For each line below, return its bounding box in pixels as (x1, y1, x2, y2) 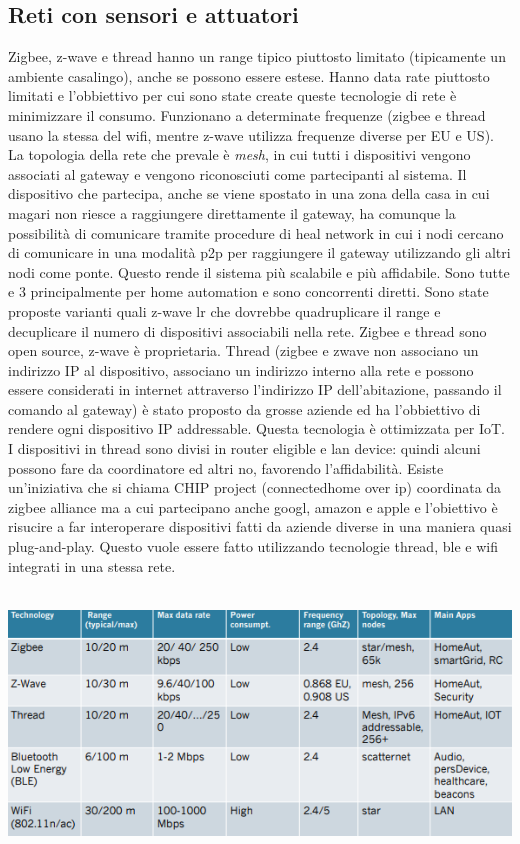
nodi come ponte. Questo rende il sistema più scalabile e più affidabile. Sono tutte (8, 261, 510, 282)
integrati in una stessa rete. (8, 555, 176, 576)
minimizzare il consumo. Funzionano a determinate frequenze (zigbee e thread (8, 104, 486, 125)
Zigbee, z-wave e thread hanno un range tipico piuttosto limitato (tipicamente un (8, 46, 506, 67)
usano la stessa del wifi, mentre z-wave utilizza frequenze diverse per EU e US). (8, 124, 494, 145)
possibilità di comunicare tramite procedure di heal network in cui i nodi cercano (8, 222, 504, 243)
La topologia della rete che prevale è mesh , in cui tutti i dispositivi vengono (8, 144, 471, 165)
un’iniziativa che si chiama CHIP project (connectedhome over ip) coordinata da (8, 477, 502, 498)
